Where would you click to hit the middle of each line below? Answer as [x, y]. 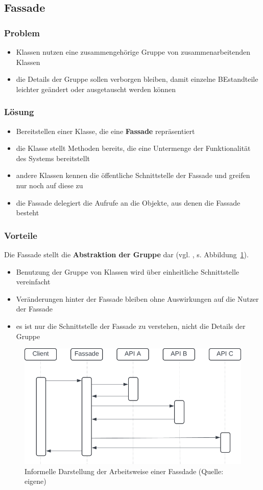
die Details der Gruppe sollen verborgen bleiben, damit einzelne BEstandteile [137, 79]
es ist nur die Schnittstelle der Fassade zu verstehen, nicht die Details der [131, 326]
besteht [28, 213]
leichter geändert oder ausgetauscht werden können [96, 89]
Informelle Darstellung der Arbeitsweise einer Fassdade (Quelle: [124, 471]
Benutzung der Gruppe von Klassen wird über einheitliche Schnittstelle [128, 271]
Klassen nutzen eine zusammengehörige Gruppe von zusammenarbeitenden [133, 52]
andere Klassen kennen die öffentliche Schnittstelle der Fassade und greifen [133, 175]
